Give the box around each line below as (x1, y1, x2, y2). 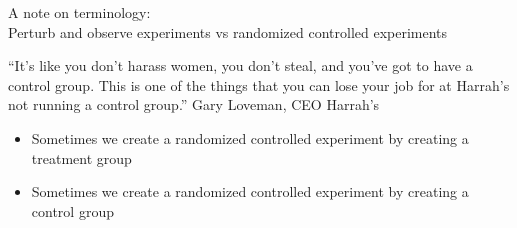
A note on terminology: (8, 2, 151, 22)
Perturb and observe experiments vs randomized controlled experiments (8, 21, 448, 42)
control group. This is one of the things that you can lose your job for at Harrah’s (8, 74, 510, 95)
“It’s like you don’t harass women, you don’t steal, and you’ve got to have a (8, 55, 473, 76)
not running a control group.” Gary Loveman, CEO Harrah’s (8, 94, 380, 115)
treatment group (31, 147, 132, 168)
